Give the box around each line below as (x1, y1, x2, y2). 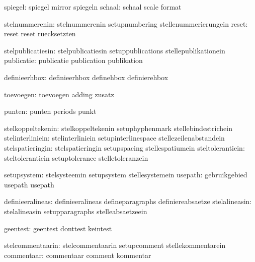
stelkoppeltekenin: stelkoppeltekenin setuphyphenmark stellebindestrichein (4, 122, 232, 133)
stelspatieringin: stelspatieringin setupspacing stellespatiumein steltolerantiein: (4, 142, 245, 153)
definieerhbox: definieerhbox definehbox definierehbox (4, 72, 168, 82)
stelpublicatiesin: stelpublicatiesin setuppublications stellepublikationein (4, 45, 225, 55)
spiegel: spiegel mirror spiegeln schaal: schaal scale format (4, 2, 182, 12)
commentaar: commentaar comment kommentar (4, 249, 151, 260)
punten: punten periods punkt (4, 106, 97, 116)
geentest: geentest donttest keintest (4, 223, 112, 233)
